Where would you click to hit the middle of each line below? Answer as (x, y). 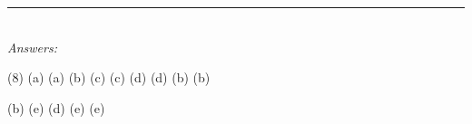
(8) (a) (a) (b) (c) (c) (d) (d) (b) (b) (109, 77)
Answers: (32, 47)
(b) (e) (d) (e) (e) (56, 107)
